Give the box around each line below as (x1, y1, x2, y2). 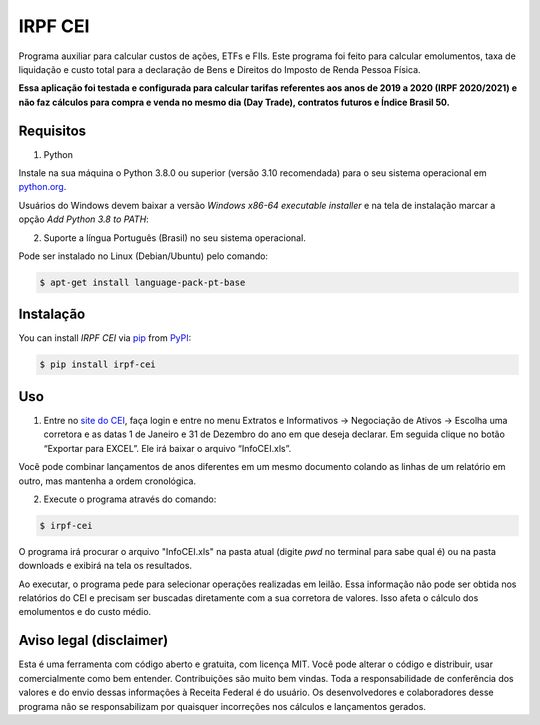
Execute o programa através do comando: (43, 493, 217, 505)
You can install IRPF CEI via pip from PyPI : (18, 332, 192, 344)
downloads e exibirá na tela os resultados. (18, 560, 193, 572)
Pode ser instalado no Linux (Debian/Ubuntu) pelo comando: (18, 250, 269, 262)
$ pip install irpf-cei (39, 359, 157, 370)
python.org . (18, 181, 67, 193)
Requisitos (18, 122, 87, 139)
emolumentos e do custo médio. (18, 606, 152, 618)
